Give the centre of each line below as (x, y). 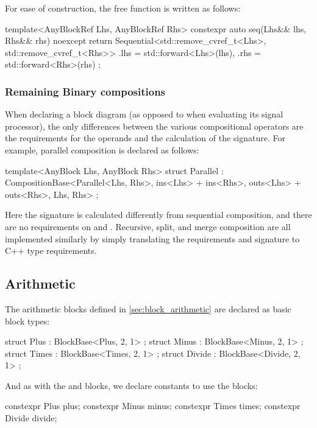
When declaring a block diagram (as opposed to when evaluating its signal (144, 114)
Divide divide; (31, 418)
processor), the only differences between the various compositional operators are (154, 126)
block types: (27, 321)
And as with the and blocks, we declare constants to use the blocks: (131, 385)
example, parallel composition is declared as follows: (102, 149)
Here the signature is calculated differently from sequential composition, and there (158, 215)
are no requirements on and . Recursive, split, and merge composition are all (148, 226)
